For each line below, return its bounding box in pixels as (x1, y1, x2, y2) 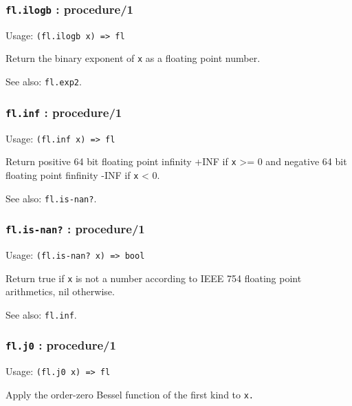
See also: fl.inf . (5, 307, 77, 321)
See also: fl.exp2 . (5, 74, 82, 89)
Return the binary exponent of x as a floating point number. (5, 51, 261, 65)
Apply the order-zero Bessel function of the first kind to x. (5, 387, 254, 401)
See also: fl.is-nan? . (5, 191, 97, 205)
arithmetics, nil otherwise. (5, 284, 115, 299)
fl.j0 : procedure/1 (5, 336, 116, 354)
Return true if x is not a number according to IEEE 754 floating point (5, 270, 302, 285)
